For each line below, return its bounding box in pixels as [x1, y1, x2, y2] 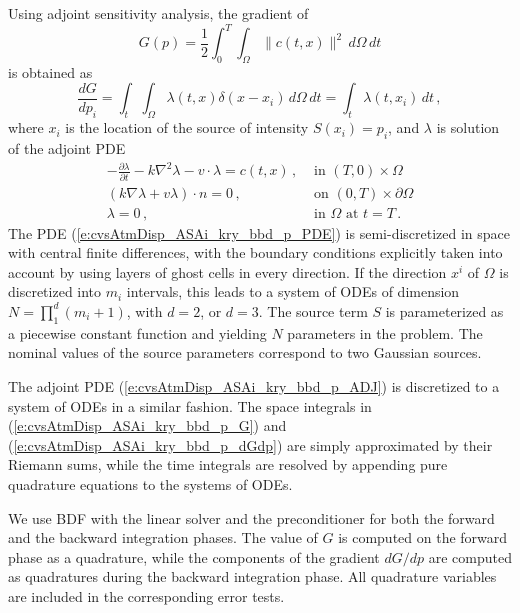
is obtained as [8, 61, 93, 82]
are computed [428, 546, 512, 567]
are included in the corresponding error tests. [8, 585, 285, 606]
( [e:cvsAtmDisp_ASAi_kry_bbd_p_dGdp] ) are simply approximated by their [8, 434, 493, 455]
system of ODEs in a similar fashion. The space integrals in [8, 395, 372, 416]
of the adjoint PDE [8, 138, 126, 159]
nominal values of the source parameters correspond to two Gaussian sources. [8, 342, 482, 363]
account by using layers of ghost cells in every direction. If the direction [8, 261, 447, 282]
